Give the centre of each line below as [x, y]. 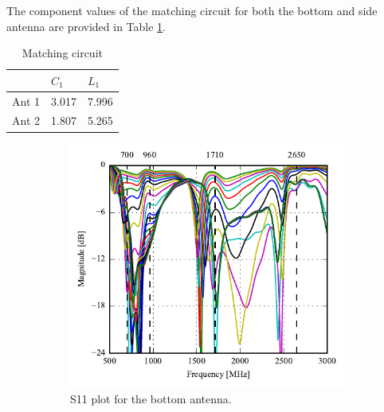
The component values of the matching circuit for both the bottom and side [192, 10]
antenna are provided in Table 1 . [86, 26]
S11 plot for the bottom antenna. [151, 399]
